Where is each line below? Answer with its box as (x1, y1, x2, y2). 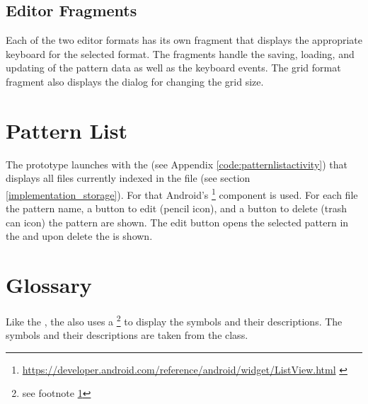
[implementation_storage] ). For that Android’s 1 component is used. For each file (6, 185, 358, 202)
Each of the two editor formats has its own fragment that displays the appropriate (6, 33, 362, 47)
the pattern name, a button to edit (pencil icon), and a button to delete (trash (6, 201, 347, 216)
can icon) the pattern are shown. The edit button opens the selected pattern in (6, 214, 349, 229)
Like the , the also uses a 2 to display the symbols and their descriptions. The (6, 312, 343, 328)
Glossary (6, 270, 92, 299)
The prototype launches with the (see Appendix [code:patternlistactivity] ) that (6, 156, 347, 171)
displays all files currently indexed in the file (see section (6, 171, 251, 185)
